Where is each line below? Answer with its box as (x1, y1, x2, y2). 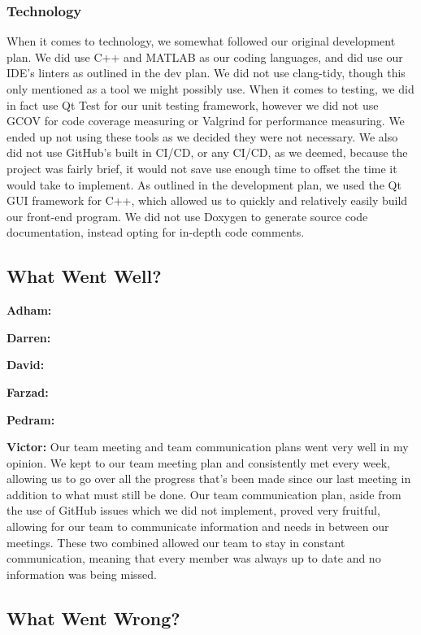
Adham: (7, 302, 52, 319)
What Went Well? (7, 263, 162, 289)
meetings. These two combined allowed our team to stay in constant (7, 533, 345, 550)
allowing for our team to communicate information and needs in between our (7, 518, 389, 535)
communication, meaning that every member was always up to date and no (7, 550, 381, 567)
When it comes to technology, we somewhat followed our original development (7, 33, 396, 50)
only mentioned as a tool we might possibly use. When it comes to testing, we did (7, 80, 414, 97)
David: (7, 356, 45, 373)
